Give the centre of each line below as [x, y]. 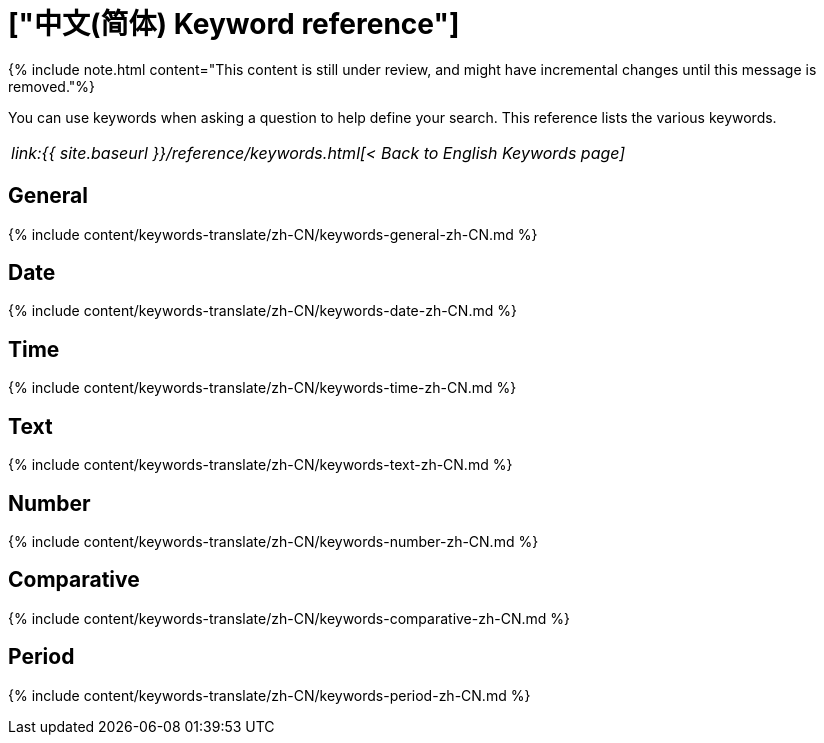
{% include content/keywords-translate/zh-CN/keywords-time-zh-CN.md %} [262, 388]
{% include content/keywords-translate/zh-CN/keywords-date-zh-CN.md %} [262, 311]
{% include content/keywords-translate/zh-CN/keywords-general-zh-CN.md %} [273, 234]
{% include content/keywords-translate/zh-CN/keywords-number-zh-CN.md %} [273, 541]
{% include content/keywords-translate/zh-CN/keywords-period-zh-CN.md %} [269, 695]
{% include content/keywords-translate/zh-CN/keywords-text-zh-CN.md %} [260, 465]
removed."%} [52, 86]
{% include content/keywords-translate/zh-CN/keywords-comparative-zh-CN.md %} [289, 618]
